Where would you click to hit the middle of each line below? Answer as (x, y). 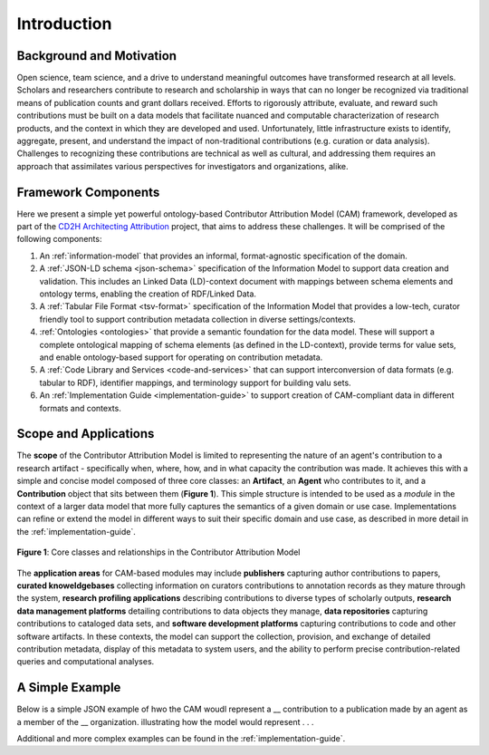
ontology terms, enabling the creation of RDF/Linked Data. (148, 294)
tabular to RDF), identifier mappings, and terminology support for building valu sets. (196, 382)
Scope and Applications (86, 434)
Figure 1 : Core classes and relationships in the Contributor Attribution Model (158, 552)
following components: (59, 239)
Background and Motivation (96, 56)
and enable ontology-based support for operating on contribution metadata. (181, 357)
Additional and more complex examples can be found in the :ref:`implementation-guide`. (181, 739)
